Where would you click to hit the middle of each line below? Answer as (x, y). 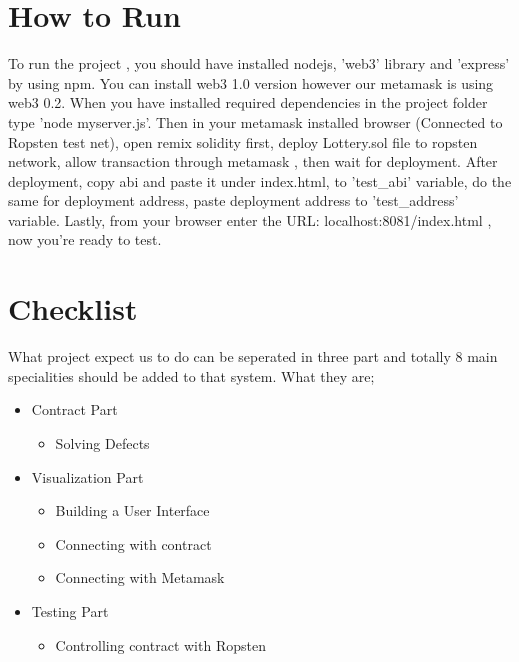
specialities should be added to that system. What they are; (191, 375)
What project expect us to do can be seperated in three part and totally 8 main (253, 356)
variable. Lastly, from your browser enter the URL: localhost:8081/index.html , (250, 219)
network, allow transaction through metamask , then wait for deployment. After (253, 161)
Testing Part (70, 610)
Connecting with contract (133, 543)
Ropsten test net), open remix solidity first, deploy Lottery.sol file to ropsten (243, 141)
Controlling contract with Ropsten (160, 644)
